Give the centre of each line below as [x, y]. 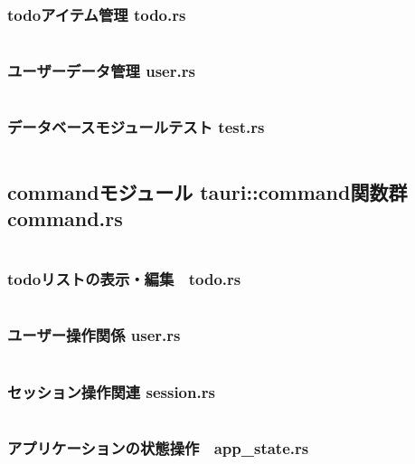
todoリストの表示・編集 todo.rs [124, 279]
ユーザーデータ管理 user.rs [101, 71]
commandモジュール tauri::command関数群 [207, 192]
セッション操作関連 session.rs [111, 391]
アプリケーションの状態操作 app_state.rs [158, 447]
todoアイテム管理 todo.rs [97, 14]
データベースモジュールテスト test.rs [136, 127]
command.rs [65, 218]
